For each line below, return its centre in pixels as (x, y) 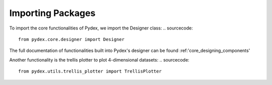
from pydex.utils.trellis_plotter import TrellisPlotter (90, 71)
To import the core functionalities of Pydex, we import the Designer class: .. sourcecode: (101, 28)
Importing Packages (52, 13)
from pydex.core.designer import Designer (72, 39)
